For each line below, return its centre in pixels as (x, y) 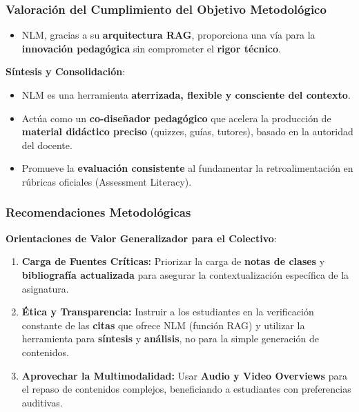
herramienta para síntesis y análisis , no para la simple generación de (170, 339)
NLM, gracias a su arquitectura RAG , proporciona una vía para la (168, 35)
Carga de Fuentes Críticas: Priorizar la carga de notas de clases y (173, 261)
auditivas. (42, 402)
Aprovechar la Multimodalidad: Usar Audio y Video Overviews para (184, 375)
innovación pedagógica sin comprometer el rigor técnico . (151, 48)
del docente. (47, 145)
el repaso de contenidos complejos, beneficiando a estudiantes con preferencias (186, 389)
